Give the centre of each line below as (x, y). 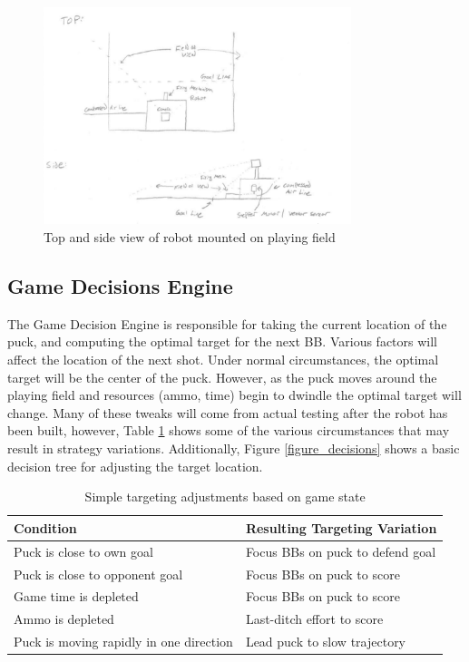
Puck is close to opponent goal (98, 574)
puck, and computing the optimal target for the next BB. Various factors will (222, 341)
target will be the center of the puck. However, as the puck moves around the (222, 377)
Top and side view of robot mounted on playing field (190, 237)
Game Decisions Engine (120, 286)
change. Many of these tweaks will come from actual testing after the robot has (228, 412)
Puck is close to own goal (83, 551)
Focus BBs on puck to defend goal (341, 551)
